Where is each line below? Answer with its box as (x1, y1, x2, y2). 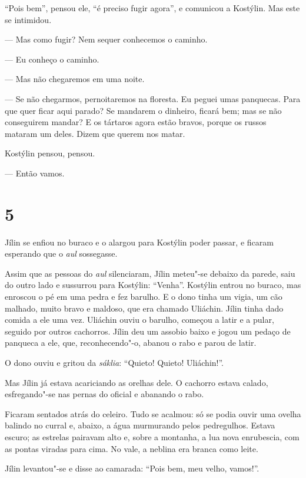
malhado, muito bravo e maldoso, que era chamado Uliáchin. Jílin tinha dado (5, 302, 284, 314)
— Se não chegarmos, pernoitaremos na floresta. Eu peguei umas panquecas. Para (5, 92, 301, 104)
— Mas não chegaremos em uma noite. (5, 73, 145, 85)
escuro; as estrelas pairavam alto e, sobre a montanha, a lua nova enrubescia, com (5, 430, 300, 443)
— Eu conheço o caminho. (5, 53, 99, 65)
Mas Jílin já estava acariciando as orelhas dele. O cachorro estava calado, (5, 376, 268, 388)
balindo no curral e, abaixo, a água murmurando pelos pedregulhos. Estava (5, 419, 275, 431)
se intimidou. (5, 13, 52, 25)
